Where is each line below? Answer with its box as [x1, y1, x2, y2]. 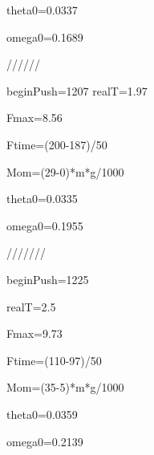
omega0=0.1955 [6, 217, 83, 234]
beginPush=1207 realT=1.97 [6, 82, 148, 99]
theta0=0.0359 [6, 405, 78, 422]
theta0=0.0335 [6, 190, 78, 207]
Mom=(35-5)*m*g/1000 [6, 379, 124, 396]
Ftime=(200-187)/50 [6, 136, 107, 152]
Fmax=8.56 [6, 109, 63, 126]
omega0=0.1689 [6, 28, 83, 45]
